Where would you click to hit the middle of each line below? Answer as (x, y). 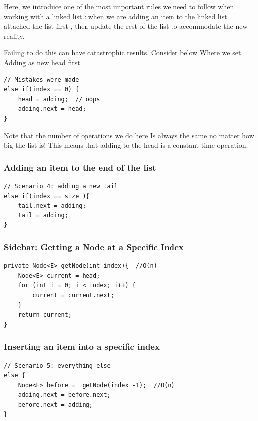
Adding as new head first (42, 62)
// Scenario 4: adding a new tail (61, 186)
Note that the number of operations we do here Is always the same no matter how (129, 135)
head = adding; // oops (59, 99)
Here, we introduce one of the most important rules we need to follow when (119, 6)
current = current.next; (73, 295)
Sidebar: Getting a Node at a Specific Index (94, 247)
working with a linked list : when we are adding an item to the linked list (116, 16)
